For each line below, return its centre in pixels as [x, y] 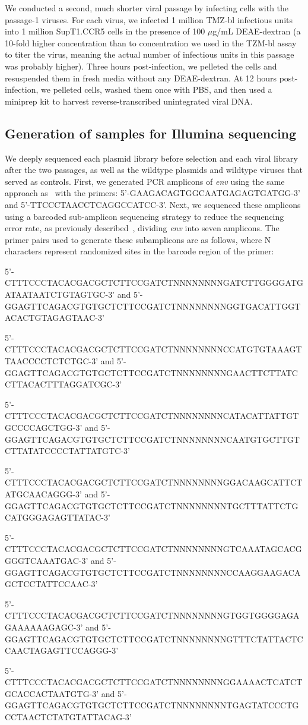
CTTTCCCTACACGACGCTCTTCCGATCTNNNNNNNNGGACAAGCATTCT [154, 482]
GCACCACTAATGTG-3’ [52, 693]
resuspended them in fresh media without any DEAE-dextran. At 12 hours [141, 78]
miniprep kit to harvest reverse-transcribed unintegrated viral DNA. [129, 101]
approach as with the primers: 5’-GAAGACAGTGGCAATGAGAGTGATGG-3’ [153, 193]
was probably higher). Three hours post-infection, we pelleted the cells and [141, 66]
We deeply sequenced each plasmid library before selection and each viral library [151, 158]
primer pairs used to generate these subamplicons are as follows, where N [138, 239]
